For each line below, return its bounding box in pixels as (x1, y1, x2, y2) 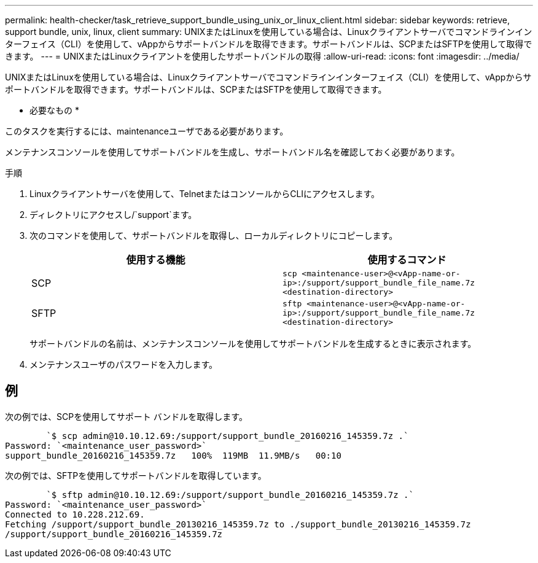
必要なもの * (29, 105, 79, 115)
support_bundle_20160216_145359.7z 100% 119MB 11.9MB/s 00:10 (5, 450, 341, 460)
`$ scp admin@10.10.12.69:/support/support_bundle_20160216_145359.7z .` (46, 430, 409, 441)
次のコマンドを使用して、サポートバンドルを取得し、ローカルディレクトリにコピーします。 (29, 230, 398, 241)
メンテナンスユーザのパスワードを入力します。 (29, 359, 218, 370)
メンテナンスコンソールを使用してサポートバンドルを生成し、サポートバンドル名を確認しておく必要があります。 (5, 147, 460, 157)
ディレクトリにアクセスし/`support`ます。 (29, 209, 197, 220)
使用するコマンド (367, 254, 446, 266)
